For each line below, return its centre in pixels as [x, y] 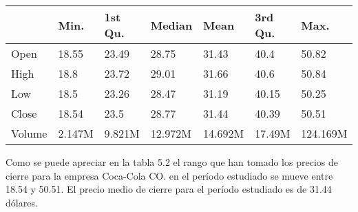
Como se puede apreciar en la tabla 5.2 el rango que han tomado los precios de [172, 162]
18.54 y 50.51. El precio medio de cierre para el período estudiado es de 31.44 [169, 189]
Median [171, 25]
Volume [29, 133]
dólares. [22, 202]
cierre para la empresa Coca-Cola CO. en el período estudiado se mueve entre [169, 175]
